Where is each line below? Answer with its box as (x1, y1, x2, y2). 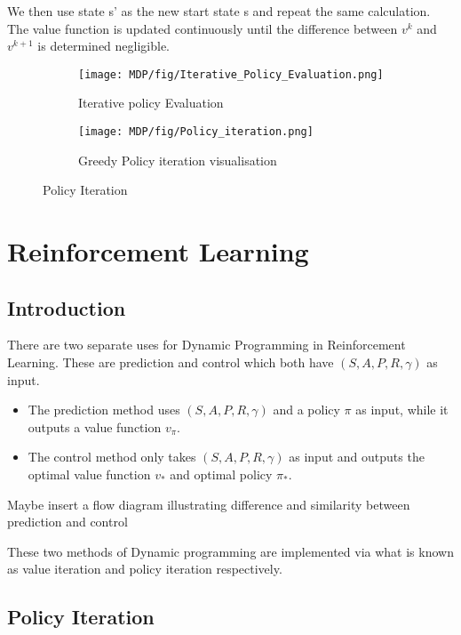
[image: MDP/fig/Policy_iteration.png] (78, 125, 314, 139)
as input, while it (355, 400, 449, 419)
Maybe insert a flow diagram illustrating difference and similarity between (7, 494, 410, 513)
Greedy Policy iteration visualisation (78, 150, 277, 169)
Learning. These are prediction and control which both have (7, 353, 334, 372)
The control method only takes (28, 447, 196, 466)
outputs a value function (28, 417, 162, 436)
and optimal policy (170, 465, 273, 484)
